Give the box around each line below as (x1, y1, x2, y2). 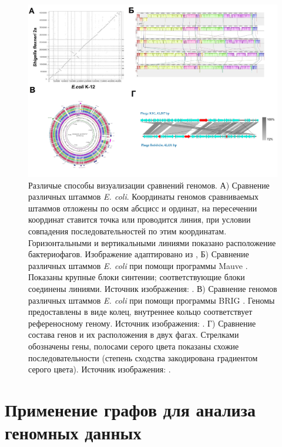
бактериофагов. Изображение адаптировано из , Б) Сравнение (28, 248, 249, 260)
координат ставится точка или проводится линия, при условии (28, 213, 251, 226)
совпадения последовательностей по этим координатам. (28, 224, 227, 237)
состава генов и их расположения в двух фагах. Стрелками (28, 328, 239, 341)
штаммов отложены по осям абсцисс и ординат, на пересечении (28, 201, 257, 214)
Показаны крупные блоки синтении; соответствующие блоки (28, 271, 245, 283)
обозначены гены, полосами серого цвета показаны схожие (28, 340, 239, 352)
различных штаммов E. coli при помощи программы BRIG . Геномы (28, 294, 275, 306)
